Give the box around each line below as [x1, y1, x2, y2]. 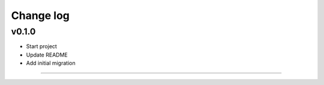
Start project [26, 43, 57, 50]
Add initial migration [26, 59, 76, 67]
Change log [11, 9, 70, 22]
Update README [26, 51, 68, 58]
